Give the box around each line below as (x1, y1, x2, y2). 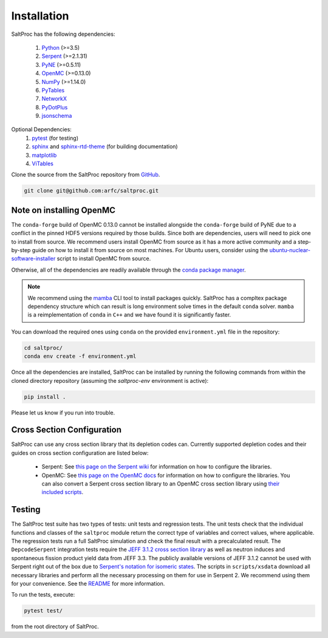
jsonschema (41, 112, 72, 120)
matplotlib (32, 151, 57, 159)
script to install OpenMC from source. (56, 255, 151, 262)
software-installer (11, 255, 56, 262)
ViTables (32, 160, 54, 167)
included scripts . (41, 489, 84, 496)
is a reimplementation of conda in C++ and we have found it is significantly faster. (27, 311, 231, 318)
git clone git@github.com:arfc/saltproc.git (24, 187, 159, 194)
